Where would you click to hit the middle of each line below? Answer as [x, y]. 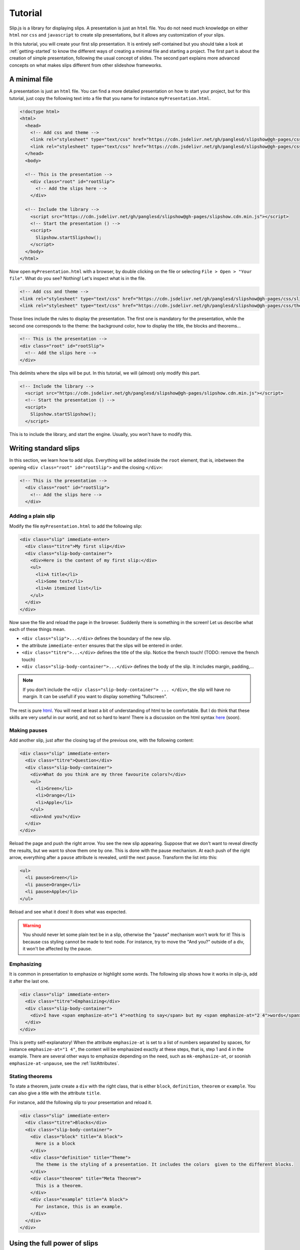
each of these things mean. [37, 629]
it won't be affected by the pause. [57, 949]
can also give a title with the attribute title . [55, 1093]
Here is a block [55, 1143]
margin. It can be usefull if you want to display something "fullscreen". [95, 696]
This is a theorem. [59, 1185]
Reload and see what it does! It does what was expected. [68, 911]
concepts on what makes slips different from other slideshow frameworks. [86, 65]
